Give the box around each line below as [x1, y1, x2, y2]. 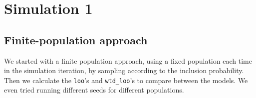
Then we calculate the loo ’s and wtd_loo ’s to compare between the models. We [4, 75, 248, 85]
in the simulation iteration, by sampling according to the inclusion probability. [4, 65, 244, 76]
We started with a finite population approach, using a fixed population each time [4, 55, 252, 66]
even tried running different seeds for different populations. [4, 85, 184, 95]
